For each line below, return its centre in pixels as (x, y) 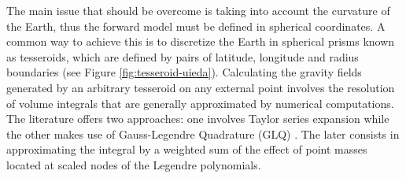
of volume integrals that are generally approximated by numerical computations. (200, 103)
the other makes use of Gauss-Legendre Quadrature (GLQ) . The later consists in (203, 133)
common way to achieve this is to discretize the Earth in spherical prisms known (201, 41)
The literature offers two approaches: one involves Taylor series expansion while (198, 119)
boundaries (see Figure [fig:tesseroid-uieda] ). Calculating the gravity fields (184, 72)
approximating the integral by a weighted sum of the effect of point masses (187, 149)
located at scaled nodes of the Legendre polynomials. (134, 164)
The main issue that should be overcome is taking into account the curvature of (198, 10)
